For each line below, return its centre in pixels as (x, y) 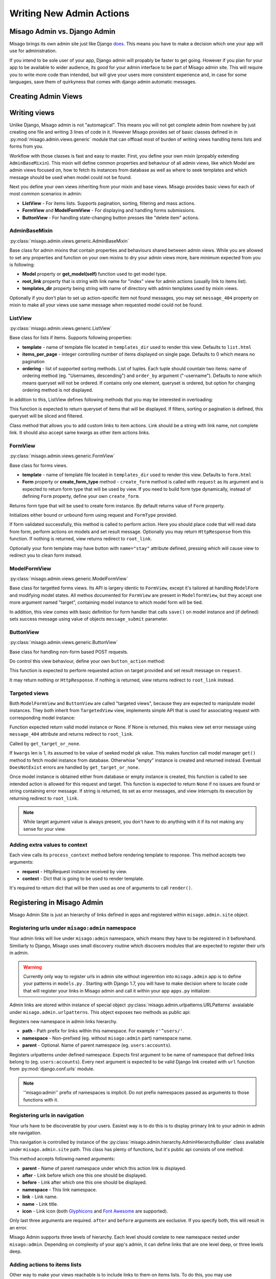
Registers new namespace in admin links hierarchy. (63, 1021)
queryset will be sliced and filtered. (47, 416)
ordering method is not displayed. (58, 390)
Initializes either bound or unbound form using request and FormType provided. (93, 515)
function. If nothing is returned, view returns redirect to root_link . (81, 539)
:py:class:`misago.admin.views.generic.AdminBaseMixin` (69, 241)
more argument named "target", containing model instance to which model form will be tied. (106, 602)
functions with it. (41, 1099)
